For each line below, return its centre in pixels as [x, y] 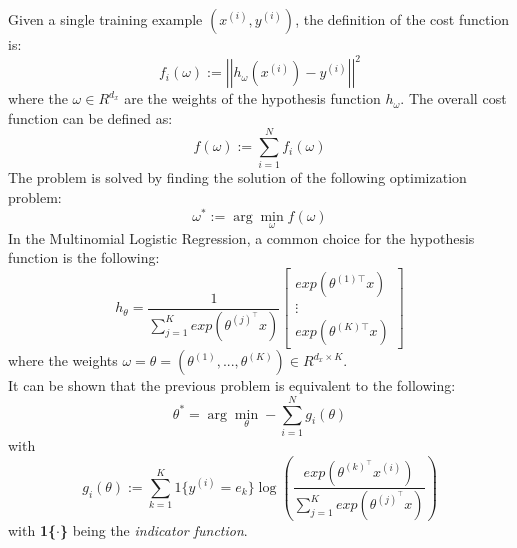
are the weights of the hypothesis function [252, 98]
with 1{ [32, 530]
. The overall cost [453, 98]
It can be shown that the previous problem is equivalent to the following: [232, 385]
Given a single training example [105, 19]
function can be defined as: [90, 117]
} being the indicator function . [153, 530]
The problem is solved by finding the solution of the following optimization [237, 177]
